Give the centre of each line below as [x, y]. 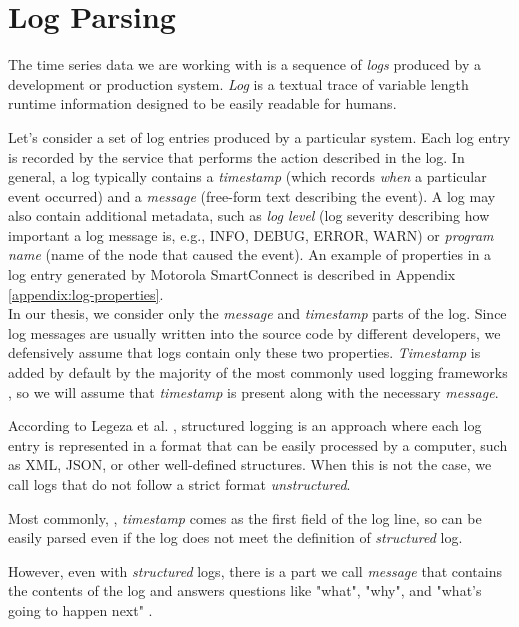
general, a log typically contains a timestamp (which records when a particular [247, 176]
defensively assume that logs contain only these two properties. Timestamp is [244, 352]
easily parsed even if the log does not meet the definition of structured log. [235, 537]
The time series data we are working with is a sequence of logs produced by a [244, 64]
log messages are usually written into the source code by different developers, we [254, 332]
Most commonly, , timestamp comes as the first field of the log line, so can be [245, 517]
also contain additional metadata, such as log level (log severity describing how [249, 215]
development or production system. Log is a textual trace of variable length [238, 83]
